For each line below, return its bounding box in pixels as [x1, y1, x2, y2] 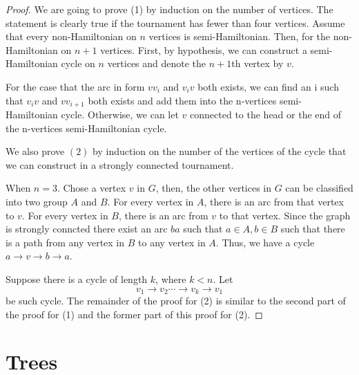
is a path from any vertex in [6, 235, 125, 249]
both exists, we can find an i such [197, 79, 339, 93]
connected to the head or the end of [190, 107, 342, 122]
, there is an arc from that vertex [204, 194, 344, 208]
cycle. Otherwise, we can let [61, 107, 179, 122]
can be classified [285, 181, 353, 195]
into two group [6, 194, 68, 208]
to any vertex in [138, 235, 206, 249]
